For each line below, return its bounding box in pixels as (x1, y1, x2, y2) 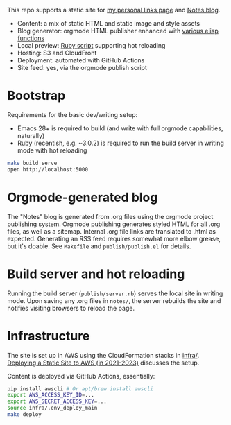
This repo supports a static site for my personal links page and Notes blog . (7, 6, 221, 14)
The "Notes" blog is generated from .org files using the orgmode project (7, 212, 214, 220)
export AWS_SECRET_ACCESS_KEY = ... (7, 398, 108, 405)
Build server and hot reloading (7, 266, 185, 281)
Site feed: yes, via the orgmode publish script (17, 64, 147, 71)
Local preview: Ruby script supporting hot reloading (17, 42, 166, 49)
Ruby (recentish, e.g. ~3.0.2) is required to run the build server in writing (17, 139, 224, 147)
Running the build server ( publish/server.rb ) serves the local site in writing (7, 289, 223, 297)
